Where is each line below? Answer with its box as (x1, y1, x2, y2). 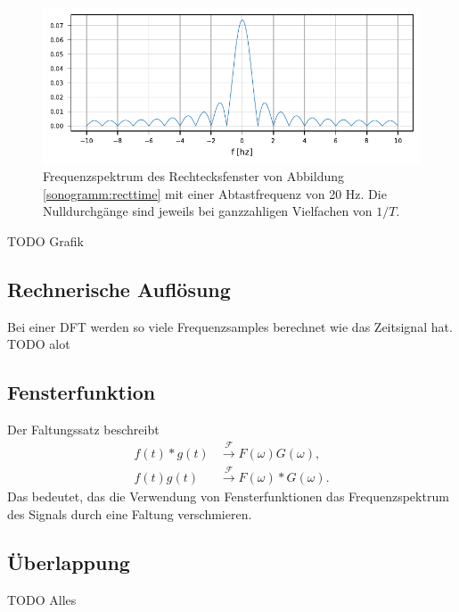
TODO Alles (7, 590, 77, 608)
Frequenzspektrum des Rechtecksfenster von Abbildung (43, 167, 344, 186)
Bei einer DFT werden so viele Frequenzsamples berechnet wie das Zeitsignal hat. (7, 317, 453, 335)
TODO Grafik (7, 231, 84, 250)
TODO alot (7, 335, 70, 353)
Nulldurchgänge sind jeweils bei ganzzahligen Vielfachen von (43, 202, 373, 220)
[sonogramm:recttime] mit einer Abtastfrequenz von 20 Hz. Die (43, 184, 387, 203)
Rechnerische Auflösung (7, 275, 231, 302)
